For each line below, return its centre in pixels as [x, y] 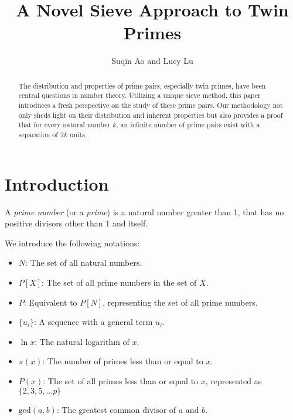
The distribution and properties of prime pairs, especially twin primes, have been [142, 85]
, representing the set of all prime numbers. [180, 302]
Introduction [57, 183]
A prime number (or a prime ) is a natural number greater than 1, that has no [144, 211]
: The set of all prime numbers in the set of [119, 282]
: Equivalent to [50, 302]
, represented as [234, 380]
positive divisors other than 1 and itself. [76, 223]
